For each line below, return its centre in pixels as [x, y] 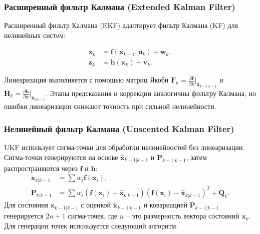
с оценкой [96, 205]
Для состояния [26, 205]
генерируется [24, 216]
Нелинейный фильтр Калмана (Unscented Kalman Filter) [119, 128]
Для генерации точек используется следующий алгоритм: [91, 225]
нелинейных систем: [35, 35]
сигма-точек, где [93, 216]
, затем [196, 157]
